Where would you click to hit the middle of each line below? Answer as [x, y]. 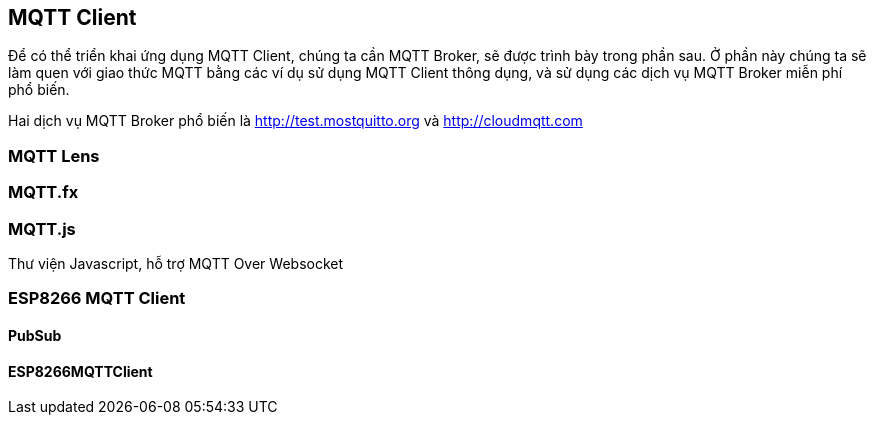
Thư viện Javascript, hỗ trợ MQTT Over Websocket [176, 263]
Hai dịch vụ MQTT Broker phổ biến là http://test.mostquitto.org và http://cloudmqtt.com [295, 121]
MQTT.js [42, 228]
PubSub [35, 335]
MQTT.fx [43, 192]
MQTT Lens [54, 155]
